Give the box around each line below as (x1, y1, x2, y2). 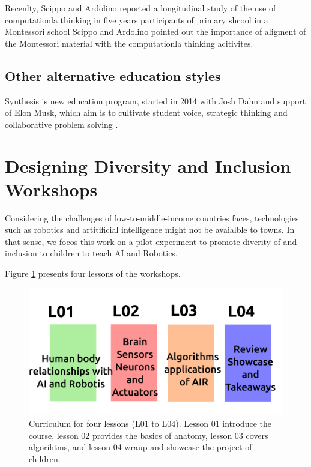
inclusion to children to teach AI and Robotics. (5, 247, 178, 259)
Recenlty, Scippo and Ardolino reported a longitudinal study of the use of (5, 2, 276, 14)
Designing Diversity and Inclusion (5, 153, 291, 178)
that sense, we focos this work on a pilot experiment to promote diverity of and (5, 235, 297, 247)
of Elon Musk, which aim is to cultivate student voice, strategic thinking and (5, 106, 288, 119)
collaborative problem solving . (5, 118, 118, 130)
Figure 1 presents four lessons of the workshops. (5, 267, 181, 280)
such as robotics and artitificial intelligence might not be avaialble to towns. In (5, 223, 295, 236)
